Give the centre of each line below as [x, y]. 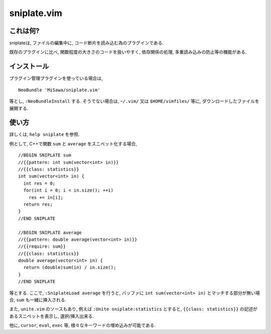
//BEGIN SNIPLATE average [50, 232]
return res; [38, 204]
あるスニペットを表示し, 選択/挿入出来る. [52, 316]
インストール [29, 66]
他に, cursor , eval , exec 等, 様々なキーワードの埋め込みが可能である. [82, 325]
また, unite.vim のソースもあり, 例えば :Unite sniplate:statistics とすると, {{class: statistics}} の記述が [133, 309]
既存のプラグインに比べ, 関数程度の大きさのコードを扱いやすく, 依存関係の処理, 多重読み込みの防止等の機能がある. [128, 52]
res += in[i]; [46, 197]
